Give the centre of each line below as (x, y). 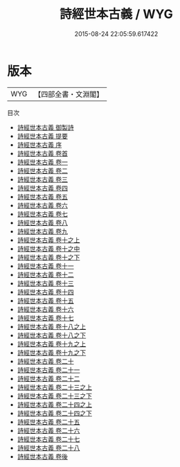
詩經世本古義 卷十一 (45, 266)
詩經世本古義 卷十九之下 (52, 352)
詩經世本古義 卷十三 (45, 283)
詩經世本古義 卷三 (42, 179)
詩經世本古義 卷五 (42, 196)
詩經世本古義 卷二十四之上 (54, 404)
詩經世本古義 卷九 (42, 231)
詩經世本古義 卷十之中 (48, 248)
